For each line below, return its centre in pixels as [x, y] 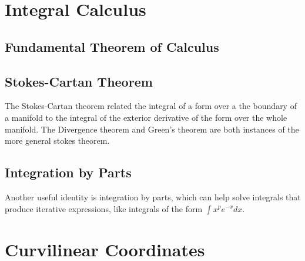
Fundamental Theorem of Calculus [112, 46]
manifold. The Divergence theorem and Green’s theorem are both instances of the [152, 129]
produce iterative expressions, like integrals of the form [104, 208]
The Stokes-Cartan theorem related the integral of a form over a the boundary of [151, 106]
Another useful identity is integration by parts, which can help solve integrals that [153, 196]
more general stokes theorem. [57, 141]
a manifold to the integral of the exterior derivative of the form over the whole [146, 117]
